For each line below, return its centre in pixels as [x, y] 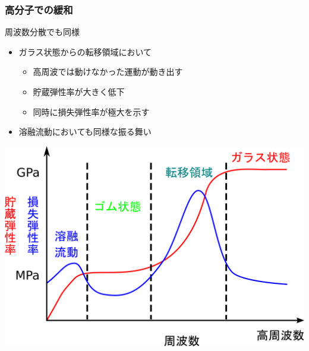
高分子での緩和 [39, 9]
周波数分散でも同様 [42, 32]
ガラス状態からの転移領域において [85, 51]
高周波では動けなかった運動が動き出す [108, 72]
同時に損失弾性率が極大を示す [91, 111]
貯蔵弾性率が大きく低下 [79, 91]
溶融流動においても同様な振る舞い [85, 132]
